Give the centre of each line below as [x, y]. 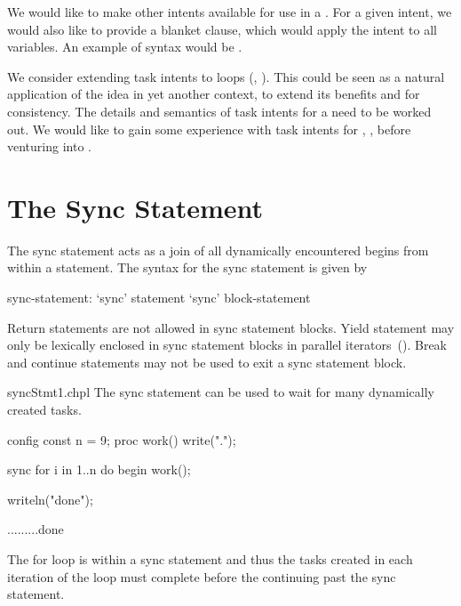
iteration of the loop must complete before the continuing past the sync [202, 576]
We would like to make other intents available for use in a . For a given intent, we [230, 12]
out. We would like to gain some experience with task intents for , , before [209, 129]
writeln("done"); [50, 499]
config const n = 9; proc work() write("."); [122, 439]
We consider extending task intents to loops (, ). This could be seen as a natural [226, 76]
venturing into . [49, 146]
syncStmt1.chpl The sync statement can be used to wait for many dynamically [221, 392]
